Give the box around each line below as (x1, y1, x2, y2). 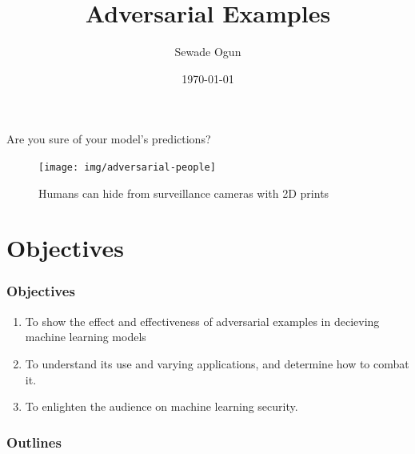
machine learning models (25, 328, 146, 345)
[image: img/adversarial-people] (38, 161, 216, 173)
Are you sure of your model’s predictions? (6, 131, 211, 147)
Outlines (6, 432, 62, 452)
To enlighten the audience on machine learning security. (25, 398, 298, 415)
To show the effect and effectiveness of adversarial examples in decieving (25, 312, 380, 329)
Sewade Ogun (174, 43, 241, 60)
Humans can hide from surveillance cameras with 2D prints (38, 184, 329, 201)
